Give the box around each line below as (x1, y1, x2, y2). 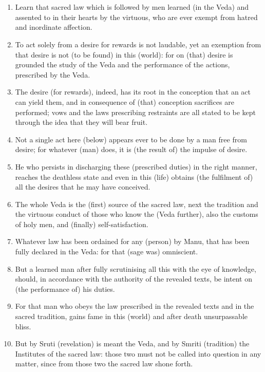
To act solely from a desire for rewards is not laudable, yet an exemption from (15, 39, 261, 49)
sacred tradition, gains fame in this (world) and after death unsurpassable (15, 311, 248, 322)
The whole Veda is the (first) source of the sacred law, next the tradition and (15, 198, 258, 209)
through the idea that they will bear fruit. (15, 117, 148, 127)
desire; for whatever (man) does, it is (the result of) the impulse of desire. (15, 144, 248, 155)
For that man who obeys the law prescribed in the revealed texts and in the (15, 301, 254, 311)
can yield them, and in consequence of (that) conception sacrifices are (15, 96, 234, 107)
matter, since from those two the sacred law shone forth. (15, 358, 193, 369)
